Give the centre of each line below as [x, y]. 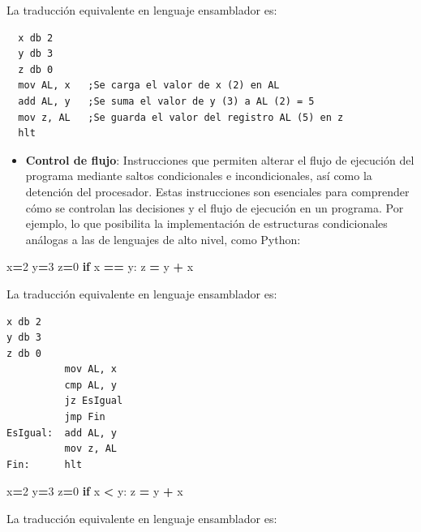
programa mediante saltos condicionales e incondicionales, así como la [199, 176]
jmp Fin [85, 417]
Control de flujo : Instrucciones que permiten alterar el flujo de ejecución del [220, 159]
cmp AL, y [91, 385]
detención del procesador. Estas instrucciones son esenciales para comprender [217, 191]
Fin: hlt [45, 464]
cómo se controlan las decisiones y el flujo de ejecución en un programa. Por [215, 207]
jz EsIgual [94, 401]
